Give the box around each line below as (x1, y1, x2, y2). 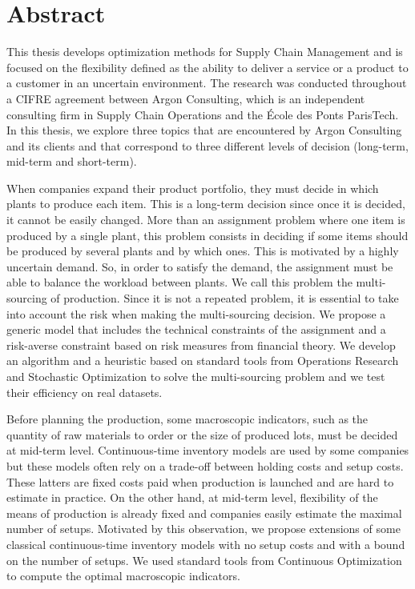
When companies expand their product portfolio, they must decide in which (6, 179, 379, 196)
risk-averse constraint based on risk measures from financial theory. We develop (6, 336, 396, 353)
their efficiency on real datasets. (6, 383, 163, 400)
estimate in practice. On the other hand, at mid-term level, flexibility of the (6, 489, 378, 506)
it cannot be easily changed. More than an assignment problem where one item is (6, 211, 405, 228)
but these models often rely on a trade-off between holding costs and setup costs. (6, 457, 404, 474)
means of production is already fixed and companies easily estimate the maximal (6, 504, 402, 521)
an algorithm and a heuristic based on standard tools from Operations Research (6, 352, 399, 369)
